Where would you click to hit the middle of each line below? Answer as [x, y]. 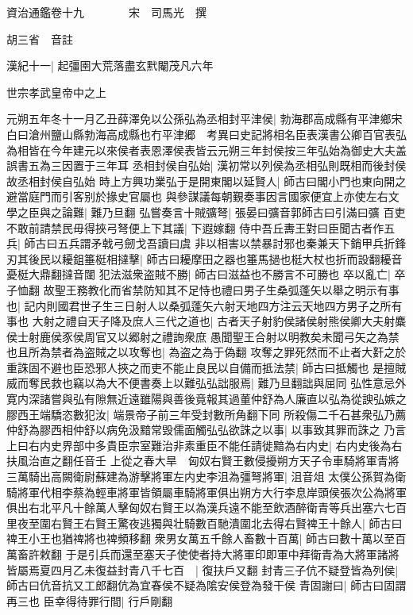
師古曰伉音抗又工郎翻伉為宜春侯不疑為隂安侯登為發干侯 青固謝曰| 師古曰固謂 [206, 585]
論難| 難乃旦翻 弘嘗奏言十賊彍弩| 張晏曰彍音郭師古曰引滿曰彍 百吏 [234, 211]
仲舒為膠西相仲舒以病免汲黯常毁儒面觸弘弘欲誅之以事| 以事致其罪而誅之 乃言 [206, 430]
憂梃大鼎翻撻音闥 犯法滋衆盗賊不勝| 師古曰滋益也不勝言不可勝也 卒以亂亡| [199, 274]
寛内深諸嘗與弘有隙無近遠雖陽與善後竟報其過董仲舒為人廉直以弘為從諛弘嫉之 [206, 399]
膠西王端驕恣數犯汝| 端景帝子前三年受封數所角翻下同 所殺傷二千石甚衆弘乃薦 [206, 414]
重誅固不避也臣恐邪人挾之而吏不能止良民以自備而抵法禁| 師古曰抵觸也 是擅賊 [206, 367]
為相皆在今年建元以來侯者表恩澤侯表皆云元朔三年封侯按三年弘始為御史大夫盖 [206, 150]
